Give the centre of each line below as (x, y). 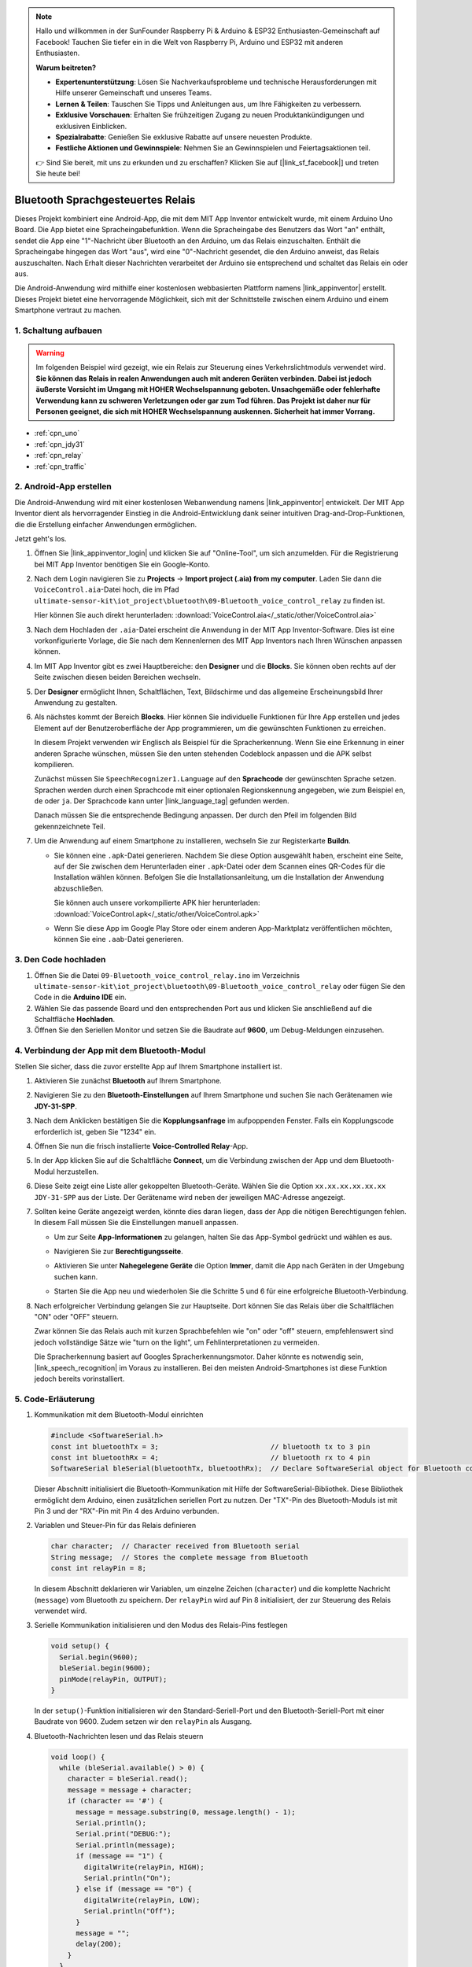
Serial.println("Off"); (130, 1911)
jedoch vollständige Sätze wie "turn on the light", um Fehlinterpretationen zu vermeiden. (177, 1342)
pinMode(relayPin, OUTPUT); (113, 1679)
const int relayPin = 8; (99, 1568)
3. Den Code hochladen (60, 960)
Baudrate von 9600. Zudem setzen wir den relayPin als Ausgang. (143, 1722)
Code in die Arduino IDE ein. (81, 997)
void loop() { (78, 1757)
